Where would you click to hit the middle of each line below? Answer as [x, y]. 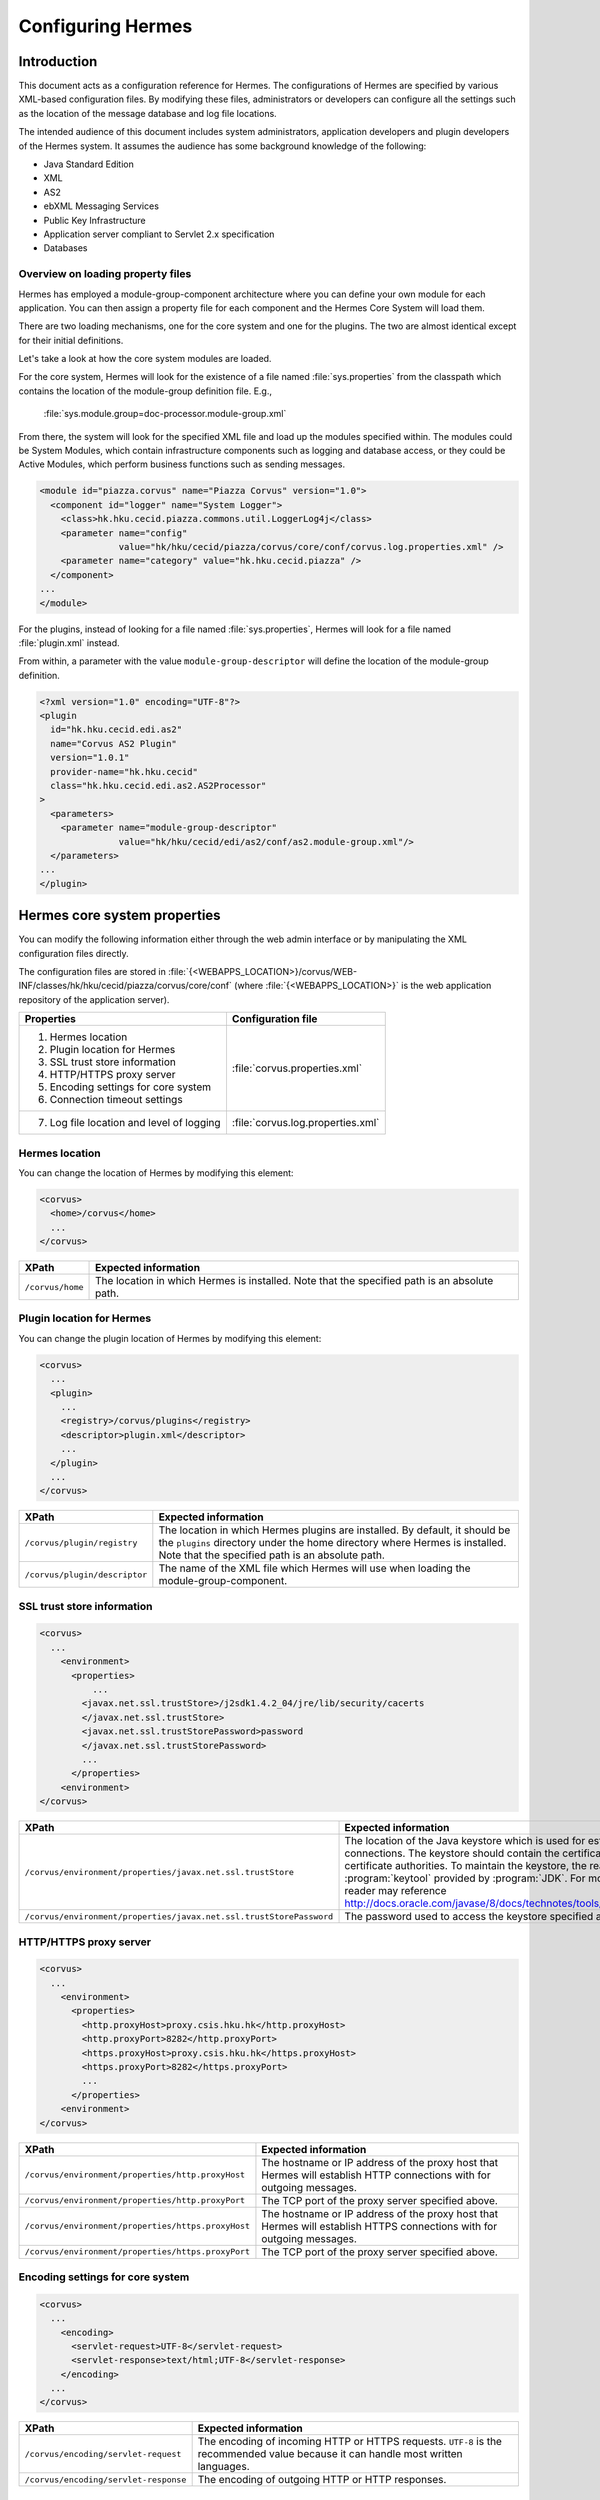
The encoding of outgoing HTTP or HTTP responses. [322, 2480]
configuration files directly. [73, 953]
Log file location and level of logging [135, 1123]
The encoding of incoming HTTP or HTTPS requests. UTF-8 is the [349, 2442]
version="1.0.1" [90, 758]
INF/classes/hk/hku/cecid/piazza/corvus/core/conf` [125, 986]
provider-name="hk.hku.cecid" [124, 771]
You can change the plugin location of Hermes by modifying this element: [170, 1338]
